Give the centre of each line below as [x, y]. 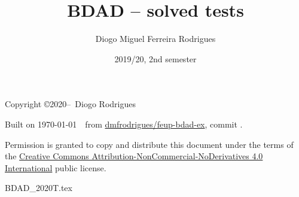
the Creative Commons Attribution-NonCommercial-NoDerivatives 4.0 [134, 156]
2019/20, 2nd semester [155, 58]
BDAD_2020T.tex [39, 188]
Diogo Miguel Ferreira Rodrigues [155, 39]
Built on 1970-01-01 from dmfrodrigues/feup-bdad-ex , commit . [124, 124]
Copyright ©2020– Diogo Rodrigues [70, 104]
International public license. [56, 167]
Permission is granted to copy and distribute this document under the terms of [149, 144]
